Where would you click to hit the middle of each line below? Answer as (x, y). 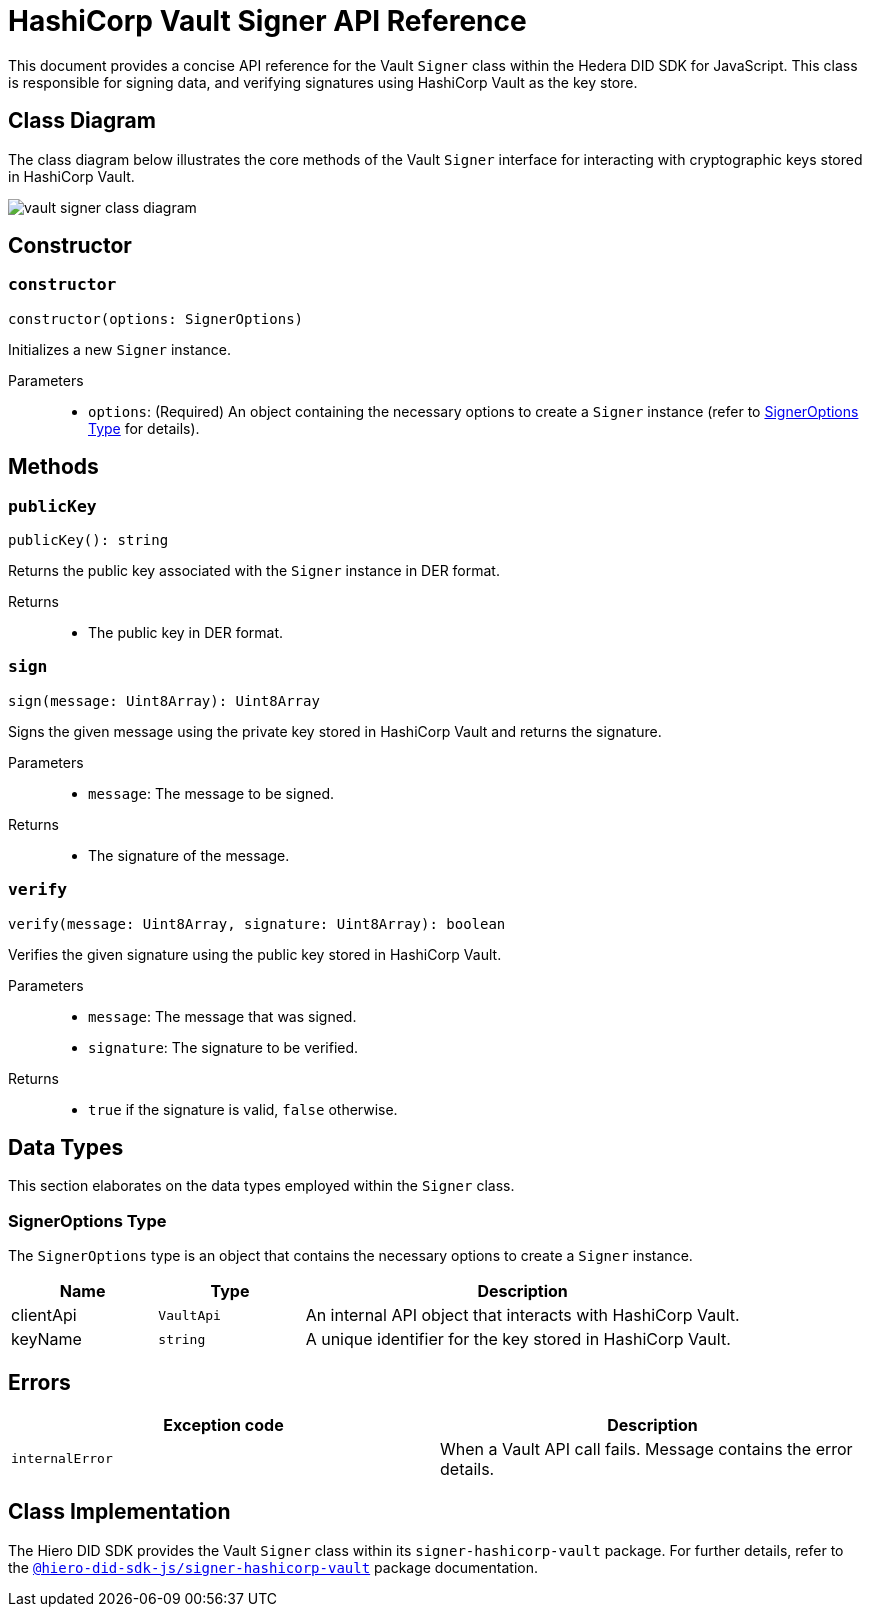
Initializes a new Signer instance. (119, 349)
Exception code (223, 1424)
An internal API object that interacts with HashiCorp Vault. (522, 1315)
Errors (39, 1382)
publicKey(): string (88, 540)
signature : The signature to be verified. (223, 1047)
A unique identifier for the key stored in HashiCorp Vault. (518, 1339)
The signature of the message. (189, 855)
